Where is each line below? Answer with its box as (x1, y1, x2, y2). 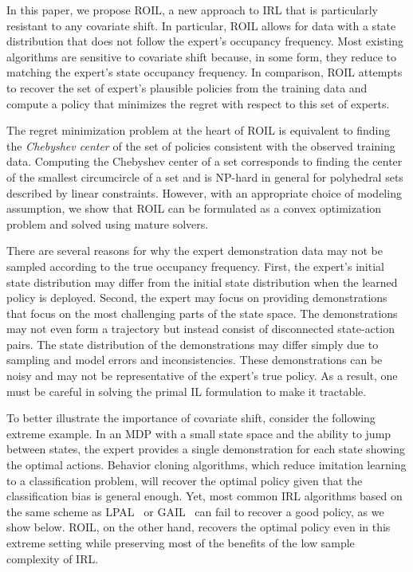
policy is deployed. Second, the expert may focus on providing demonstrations (6, 289, 387, 306)
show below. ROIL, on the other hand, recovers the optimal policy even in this (6, 519, 391, 535)
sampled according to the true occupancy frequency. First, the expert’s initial (6, 257, 384, 274)
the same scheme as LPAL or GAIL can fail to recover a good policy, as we (6, 503, 384, 519)
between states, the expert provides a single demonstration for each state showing (6, 441, 405, 457)
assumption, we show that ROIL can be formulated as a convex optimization (6, 200, 382, 217)
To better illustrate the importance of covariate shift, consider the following (6, 409, 376, 426)
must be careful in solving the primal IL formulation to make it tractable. (6, 382, 367, 399)
